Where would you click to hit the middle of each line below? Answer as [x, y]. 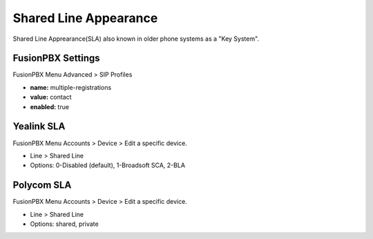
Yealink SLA [39, 127]
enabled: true [49, 106]
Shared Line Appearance [85, 18]
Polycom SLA [42, 185]
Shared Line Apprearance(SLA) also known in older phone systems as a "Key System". [136, 39]
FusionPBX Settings [56, 58]
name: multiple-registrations [71, 87]
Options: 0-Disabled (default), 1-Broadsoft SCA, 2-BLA [108, 165]
